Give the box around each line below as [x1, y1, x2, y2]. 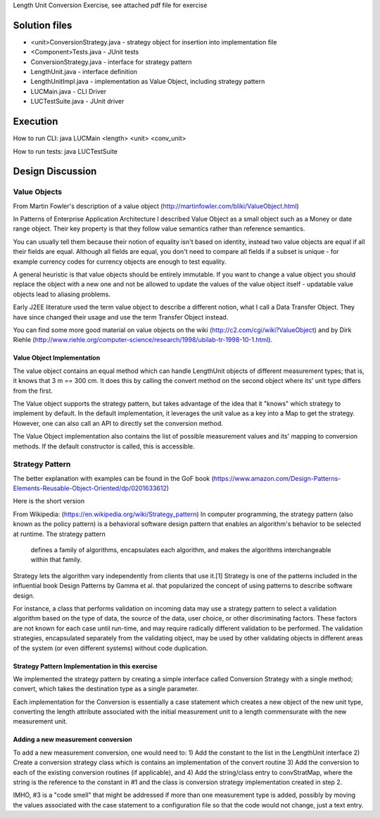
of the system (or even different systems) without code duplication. [13, 644, 208, 652]
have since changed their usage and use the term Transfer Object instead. [13, 312, 229, 321]
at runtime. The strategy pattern [13, 530, 106, 538]
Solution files [13, 19, 72, 31]
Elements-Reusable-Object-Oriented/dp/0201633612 [13, 484, 167, 493]
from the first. [13, 386, 53, 395]
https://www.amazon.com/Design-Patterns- [213, 474, 341, 482]
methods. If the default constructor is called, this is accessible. [13, 441, 195, 451]
